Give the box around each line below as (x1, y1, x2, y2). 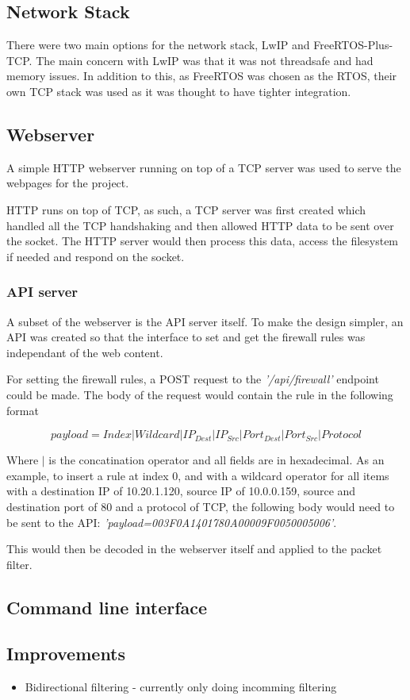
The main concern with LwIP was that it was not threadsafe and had (36, 52, 374, 68)
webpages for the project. (6, 175, 129, 191)
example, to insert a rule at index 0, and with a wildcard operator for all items (6, 467, 389, 483)
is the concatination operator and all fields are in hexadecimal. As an (48, 452, 385, 468)
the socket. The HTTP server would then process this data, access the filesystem (6, 233, 399, 249)
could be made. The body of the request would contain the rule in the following (6, 386, 393, 402)
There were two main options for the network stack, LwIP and (6, 37, 310, 53)
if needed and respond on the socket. (6, 248, 185, 264)
